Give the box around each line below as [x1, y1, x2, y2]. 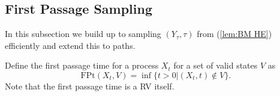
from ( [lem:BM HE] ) [197, 27, 272, 40]
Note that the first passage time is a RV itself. [5, 79, 174, 92]
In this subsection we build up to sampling [5, 27, 161, 40]
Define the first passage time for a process [5, 59, 159, 72]
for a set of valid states [173, 59, 258, 72]
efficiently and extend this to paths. [5, 39, 136, 51]
